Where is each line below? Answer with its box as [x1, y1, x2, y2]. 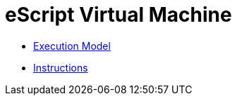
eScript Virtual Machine [5, 3, 232, 27]
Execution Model [33, 39, 111, 52]
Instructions [33, 61, 88, 74]
